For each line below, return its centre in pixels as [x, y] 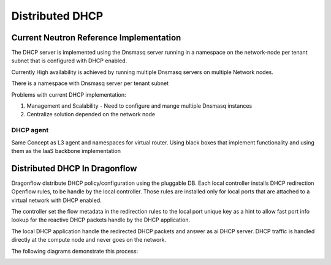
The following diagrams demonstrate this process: [75, 251]
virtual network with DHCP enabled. [57, 200]
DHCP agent [30, 130]
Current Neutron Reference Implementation [96, 38]
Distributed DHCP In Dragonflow [74, 168]
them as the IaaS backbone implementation [66, 151]
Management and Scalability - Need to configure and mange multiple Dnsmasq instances [139, 106]
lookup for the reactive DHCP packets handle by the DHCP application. [101, 220]
